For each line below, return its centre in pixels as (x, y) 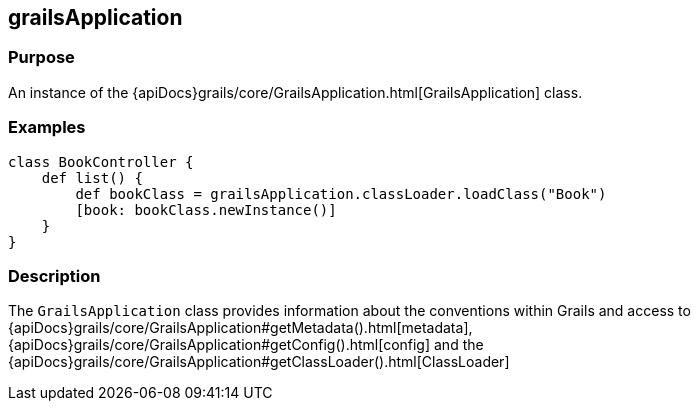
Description (54, 275)
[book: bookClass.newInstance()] (206, 209)
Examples (47, 127)
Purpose (41, 57)
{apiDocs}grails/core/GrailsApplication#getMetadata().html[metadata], (240, 328)
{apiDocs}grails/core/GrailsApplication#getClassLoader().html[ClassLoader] (259, 362)
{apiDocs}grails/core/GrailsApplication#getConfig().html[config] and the (246, 345)
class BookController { (101, 161)
